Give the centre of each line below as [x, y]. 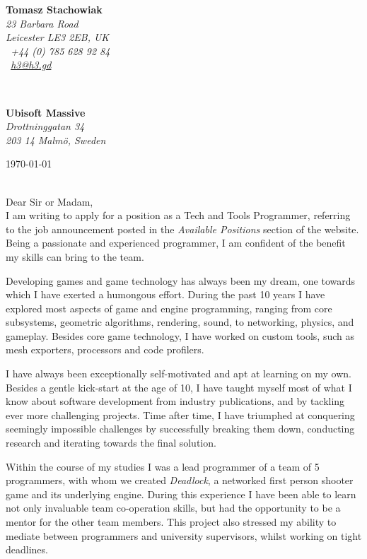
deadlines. [27, 549]
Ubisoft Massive [46, 112]
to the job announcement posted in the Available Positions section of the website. [182, 229]
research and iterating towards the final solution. [111, 443]
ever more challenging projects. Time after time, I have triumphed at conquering [180, 414]
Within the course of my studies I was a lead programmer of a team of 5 [163, 466]
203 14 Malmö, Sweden [56, 140]
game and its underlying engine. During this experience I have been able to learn [181, 494]
